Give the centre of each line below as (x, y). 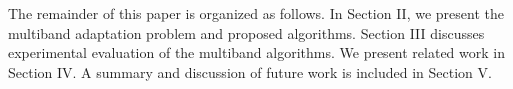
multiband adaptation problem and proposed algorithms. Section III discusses (246, 32)
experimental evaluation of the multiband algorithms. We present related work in (256, 52)
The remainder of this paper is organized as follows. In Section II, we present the (256, 13)
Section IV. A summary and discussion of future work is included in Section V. (250, 71)
